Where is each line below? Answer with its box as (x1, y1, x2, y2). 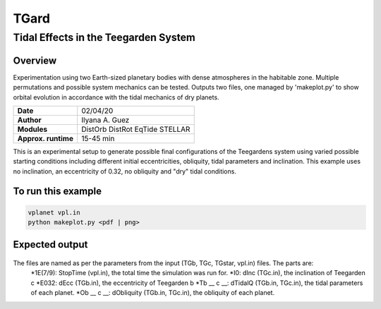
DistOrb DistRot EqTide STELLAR (81, 124, 190, 134)
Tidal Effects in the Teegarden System (13, 31, 195, 44)
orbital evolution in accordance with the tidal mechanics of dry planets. (13, 92, 219, 102)
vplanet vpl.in (28, 208, 80, 217)
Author (17, 115, 42, 125)
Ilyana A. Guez (81, 115, 130, 125)
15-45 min (81, 133, 115, 143)
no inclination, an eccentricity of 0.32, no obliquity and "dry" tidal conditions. (13, 166, 236, 176)
